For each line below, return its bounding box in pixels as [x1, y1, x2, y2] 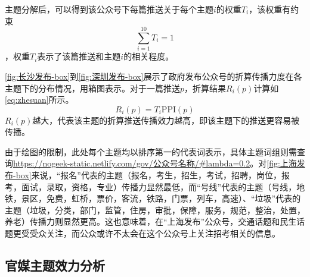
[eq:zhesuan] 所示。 [5, 93, 74, 106]
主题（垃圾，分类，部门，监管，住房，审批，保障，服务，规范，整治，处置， [5, 203, 305, 216]
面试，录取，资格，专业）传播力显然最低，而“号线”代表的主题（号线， [21, 180, 297, 193]
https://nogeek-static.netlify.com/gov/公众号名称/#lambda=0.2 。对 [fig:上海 [13, 157, 297, 169]
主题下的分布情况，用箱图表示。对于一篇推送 [5, 81, 180, 94]
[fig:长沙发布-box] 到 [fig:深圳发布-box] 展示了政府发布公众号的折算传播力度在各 [5, 70, 302, 82]
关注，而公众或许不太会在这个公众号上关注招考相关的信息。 [46, 227, 280, 240]
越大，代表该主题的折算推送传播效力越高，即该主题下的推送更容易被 [32, 114, 300, 126]
